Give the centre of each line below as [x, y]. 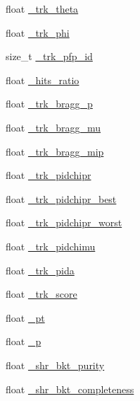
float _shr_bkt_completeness [70, 389]
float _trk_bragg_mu [53, 127]
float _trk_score [42, 294]
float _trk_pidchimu [51, 246]
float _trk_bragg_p [49, 104]
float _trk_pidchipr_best [61, 198]
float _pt [25, 317]
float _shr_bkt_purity [55, 365]
